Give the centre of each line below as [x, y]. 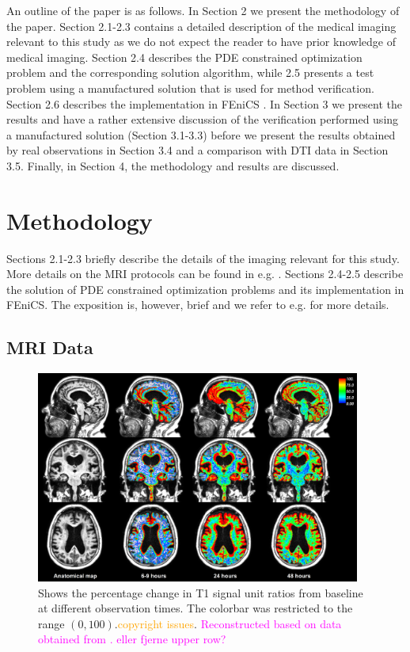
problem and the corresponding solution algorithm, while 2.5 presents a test [190, 72]
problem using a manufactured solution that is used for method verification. [190, 88]
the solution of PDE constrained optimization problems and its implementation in [205, 289]
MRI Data [50, 347]
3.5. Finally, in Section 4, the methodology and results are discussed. [173, 165]
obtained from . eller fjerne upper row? [132, 639]
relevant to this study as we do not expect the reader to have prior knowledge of [201, 42]
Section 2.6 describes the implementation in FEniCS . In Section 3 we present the [205, 103]
